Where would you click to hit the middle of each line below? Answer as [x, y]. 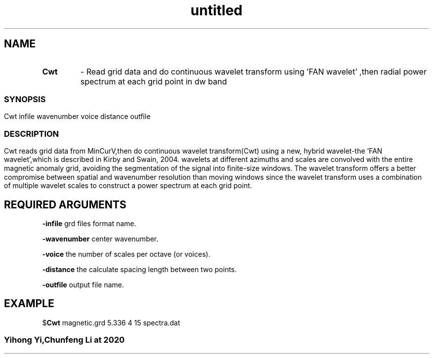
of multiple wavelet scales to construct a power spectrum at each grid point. [128, 186]
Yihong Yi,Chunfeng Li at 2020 [65, 340]
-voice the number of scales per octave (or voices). [126, 254]
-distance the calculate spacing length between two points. [139, 269]
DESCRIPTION [32, 134]
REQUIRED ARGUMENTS [65, 204]
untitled [216, 10]
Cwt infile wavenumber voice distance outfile [77, 117]
